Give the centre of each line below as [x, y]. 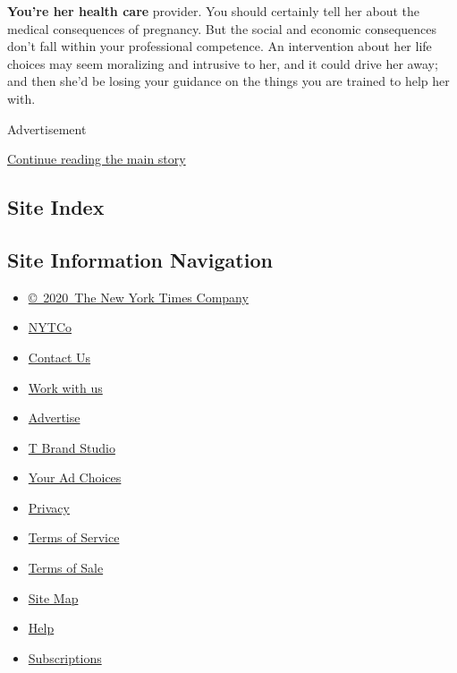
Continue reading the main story [97, 159]
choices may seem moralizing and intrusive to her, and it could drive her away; [223, 63]
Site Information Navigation [140, 259]
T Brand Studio [72, 447]
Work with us [65, 387]
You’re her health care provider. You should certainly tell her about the [214, 11]
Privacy [49, 507]
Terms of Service [74, 537]
